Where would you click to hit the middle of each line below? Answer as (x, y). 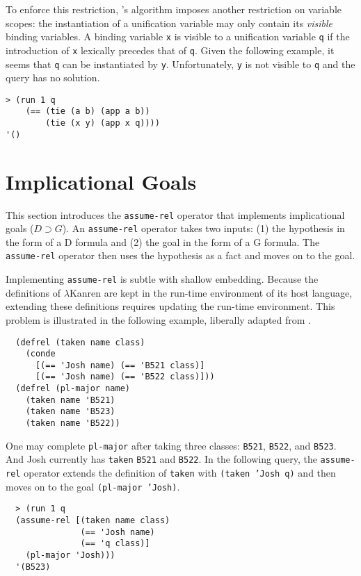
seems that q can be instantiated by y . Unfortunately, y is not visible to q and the (180, 64)
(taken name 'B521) (70, 400)
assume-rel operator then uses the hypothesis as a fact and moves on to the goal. (180, 255)
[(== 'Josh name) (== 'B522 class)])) (125, 377)
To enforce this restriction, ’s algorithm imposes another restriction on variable (174, 9)
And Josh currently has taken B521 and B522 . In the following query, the (161, 459)
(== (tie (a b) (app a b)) (88, 112)
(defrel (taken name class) (80, 342)
